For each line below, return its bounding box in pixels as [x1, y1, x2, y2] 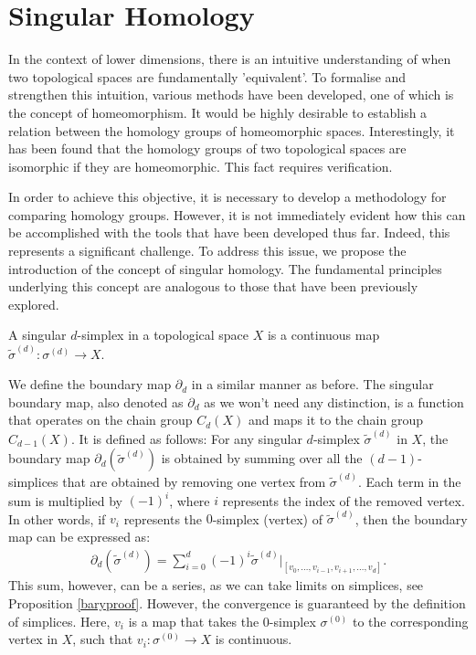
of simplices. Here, [8, 611, 111, 630]
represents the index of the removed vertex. [222, 491, 465, 510]
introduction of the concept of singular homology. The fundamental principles [8, 259, 442, 278]
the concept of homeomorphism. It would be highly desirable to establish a [8, 102, 428, 121]
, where [169, 491, 210, 510]
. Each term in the [357, 471, 461, 491]
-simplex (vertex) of [212, 509, 323, 528]
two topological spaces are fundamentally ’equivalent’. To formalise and [8, 67, 407, 86]
